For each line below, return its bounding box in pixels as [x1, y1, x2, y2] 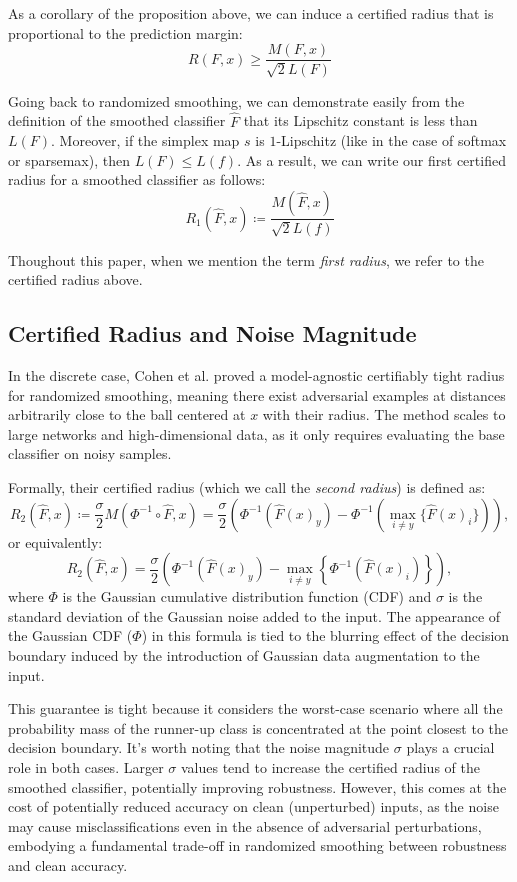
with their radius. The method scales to [262, 404, 506, 425]
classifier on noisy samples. [8, 443, 172, 464]
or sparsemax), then [8, 149, 130, 170]
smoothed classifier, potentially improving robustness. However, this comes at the [8, 776, 507, 797]
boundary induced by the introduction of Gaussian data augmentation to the [8, 645, 480, 666]
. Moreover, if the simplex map [51, 130, 240, 151]
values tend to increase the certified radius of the [180, 757, 480, 778]
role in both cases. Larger [8, 757, 164, 778]
